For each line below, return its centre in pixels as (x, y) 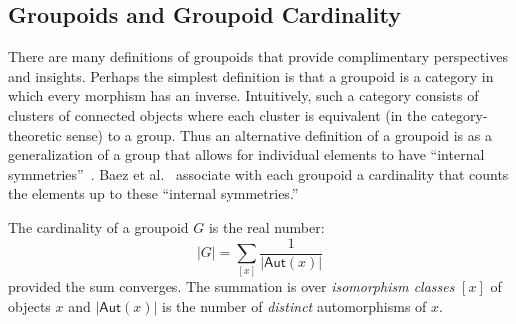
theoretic (35, 134)
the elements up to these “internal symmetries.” (153, 193)
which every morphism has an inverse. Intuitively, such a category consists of (243, 95)
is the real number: (266, 226)
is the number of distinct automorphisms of (294, 305)
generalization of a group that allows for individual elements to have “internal (246, 154)
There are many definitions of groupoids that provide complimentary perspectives (258, 56)
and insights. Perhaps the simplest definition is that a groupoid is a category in (251, 75)
